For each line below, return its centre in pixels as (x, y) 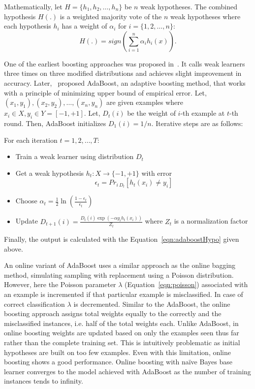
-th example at (203, 113)
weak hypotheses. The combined (189, 6)
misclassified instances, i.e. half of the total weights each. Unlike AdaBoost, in (121, 323)
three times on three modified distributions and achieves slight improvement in (123, 73)
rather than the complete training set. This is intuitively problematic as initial (122, 342)
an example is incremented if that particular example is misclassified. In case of (124, 294)
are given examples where (145, 102)
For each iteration (31, 140)
